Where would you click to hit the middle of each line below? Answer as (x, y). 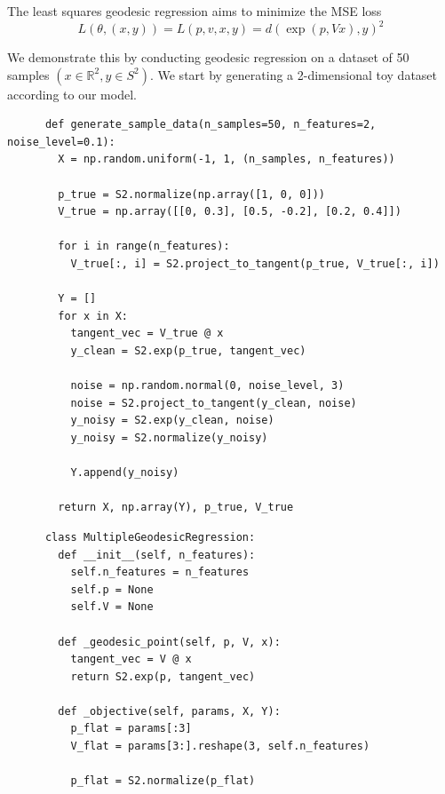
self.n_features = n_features (160, 572)
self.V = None (112, 607)
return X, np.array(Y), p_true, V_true (176, 508)
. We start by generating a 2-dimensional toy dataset (294, 74)
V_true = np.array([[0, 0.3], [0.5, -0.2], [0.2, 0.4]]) (230, 212)
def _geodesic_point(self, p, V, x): (169, 642)
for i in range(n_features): (144, 246)
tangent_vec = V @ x (131, 659)
